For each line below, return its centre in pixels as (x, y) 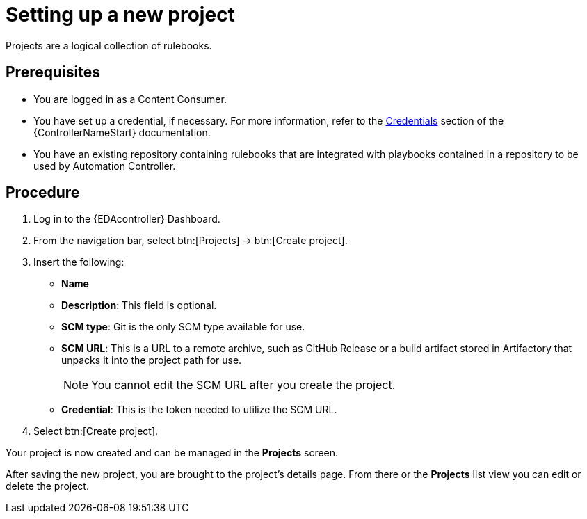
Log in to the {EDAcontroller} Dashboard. (127, 219)
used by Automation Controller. (105, 166)
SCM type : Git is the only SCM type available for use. (183, 327)
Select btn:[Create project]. (96, 431)
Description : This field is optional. (139, 305)
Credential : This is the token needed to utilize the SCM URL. (199, 410)
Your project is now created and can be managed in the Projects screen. (172, 453)
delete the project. (47, 486)
